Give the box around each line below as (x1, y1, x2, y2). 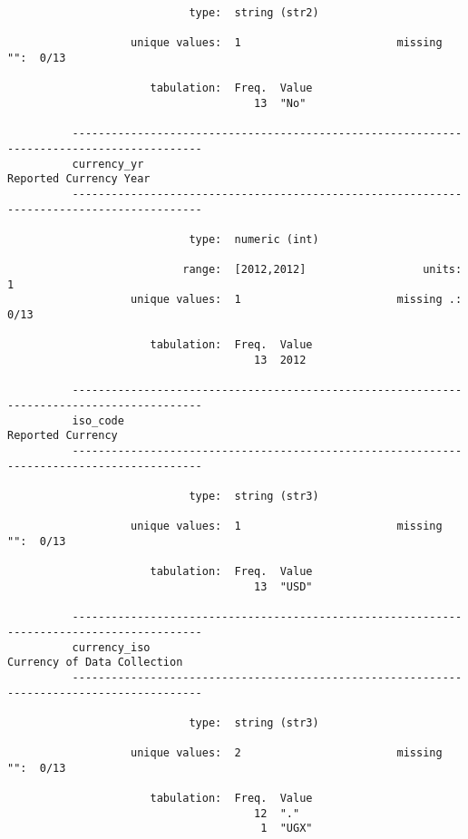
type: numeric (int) (189, 232, 319, 246)
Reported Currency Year (7, 172, 151, 186)
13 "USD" (254, 580, 313, 593)
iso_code (72, 414, 124, 427)
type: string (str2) (189, 6, 319, 19)
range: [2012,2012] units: (182, 263, 463, 277)
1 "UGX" (260, 822, 313, 835)
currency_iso (72, 640, 151, 654)
